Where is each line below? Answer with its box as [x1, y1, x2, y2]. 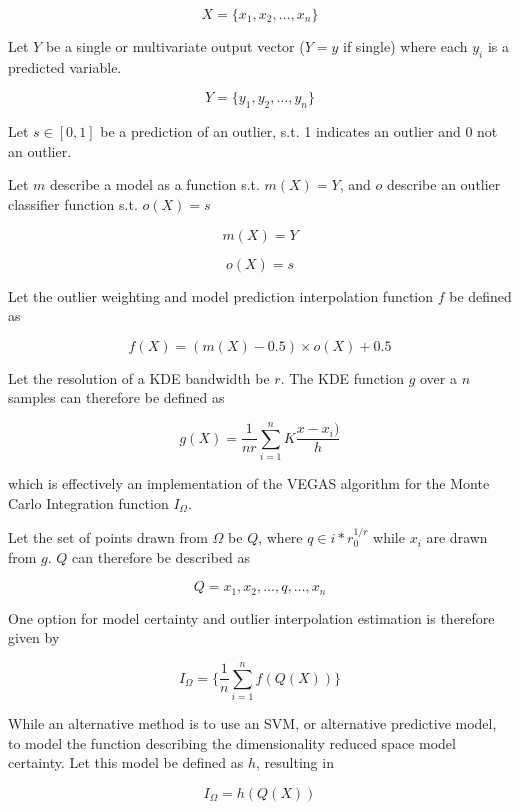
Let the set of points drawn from [8, 527, 208, 548]
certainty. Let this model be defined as [8, 752, 244, 773]
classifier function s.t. [8, 193, 138, 214]
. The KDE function [280, 367, 404, 388]
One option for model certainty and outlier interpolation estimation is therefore [8, 607, 495, 628]
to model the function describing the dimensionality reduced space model [8, 732, 456, 753]
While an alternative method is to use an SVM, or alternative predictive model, [8, 713, 497, 734]
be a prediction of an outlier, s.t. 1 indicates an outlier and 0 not [100, 121, 498, 142]
